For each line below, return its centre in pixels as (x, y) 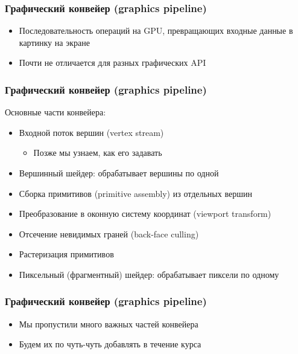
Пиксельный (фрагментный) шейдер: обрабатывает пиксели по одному (149, 274)
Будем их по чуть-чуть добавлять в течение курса (110, 344)
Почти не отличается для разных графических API (113, 63)
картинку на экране (54, 42)
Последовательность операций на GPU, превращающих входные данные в (156, 31)
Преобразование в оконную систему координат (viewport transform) (145, 214)
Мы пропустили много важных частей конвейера (109, 323)
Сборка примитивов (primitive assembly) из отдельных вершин (135, 193)
